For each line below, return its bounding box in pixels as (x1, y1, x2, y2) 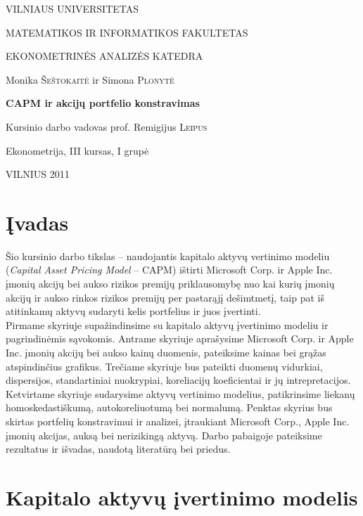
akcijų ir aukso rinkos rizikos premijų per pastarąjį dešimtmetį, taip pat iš (6, 290, 324, 304)
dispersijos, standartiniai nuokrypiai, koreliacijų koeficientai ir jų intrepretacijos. (6, 373, 351, 387)
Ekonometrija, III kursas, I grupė (6, 143, 149, 157)
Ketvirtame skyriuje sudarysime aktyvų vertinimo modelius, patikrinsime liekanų (6, 386, 355, 401)
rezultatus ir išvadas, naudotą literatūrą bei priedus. (6, 441, 231, 456)
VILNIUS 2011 (6, 167, 70, 181)
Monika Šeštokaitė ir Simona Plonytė (6, 72, 174, 86)
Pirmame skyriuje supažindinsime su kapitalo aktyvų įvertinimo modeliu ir (6, 317, 329, 332)
